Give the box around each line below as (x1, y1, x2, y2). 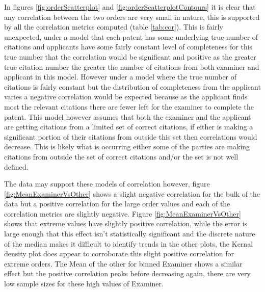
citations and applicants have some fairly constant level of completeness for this (4, 41, 253, 52)
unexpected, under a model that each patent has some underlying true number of (4, 31, 258, 42)
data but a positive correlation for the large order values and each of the (4, 198, 230, 209)
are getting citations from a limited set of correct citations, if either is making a (4, 121, 253, 132)
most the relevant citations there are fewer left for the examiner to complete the (4, 101, 254, 112)
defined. (4, 161, 29, 172)
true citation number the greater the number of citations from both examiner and (4, 61, 259, 72)
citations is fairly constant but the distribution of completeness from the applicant (4, 81, 261, 92)
